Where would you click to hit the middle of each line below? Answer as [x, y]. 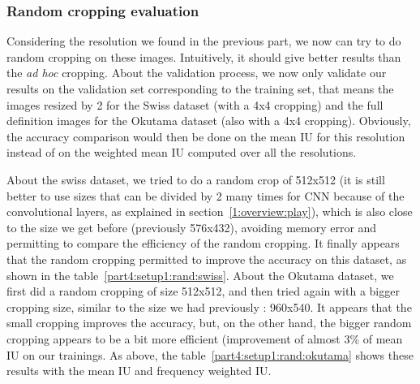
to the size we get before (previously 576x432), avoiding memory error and [192, 227]
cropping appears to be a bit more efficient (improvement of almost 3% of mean [205, 338]
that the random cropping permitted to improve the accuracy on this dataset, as [207, 259]
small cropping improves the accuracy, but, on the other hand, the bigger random [209, 323]
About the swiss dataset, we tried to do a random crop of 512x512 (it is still [196, 179]
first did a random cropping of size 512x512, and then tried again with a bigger [203, 291]
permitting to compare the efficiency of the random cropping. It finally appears [203, 243]
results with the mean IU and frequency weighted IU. [139, 371]
